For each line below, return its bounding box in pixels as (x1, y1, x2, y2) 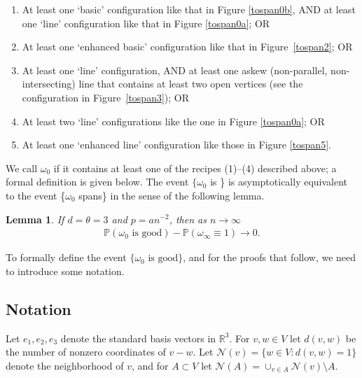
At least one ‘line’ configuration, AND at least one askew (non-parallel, (22, 62, 328, 77)
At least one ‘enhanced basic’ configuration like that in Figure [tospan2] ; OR (22, 39, 353, 54)
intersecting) (22, 76, 76, 91)
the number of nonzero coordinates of (6, 344, 166, 359)
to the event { (6, 188, 66, 202)
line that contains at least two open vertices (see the (78, 76, 303, 91)
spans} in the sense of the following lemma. (78, 188, 265, 202)
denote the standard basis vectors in (60, 330, 216, 345)
